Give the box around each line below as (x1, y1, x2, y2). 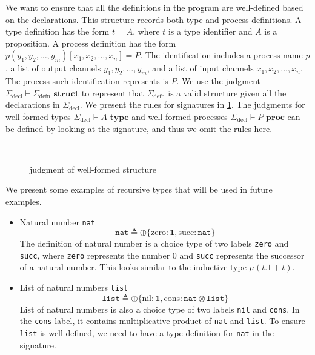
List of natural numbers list (19, 281, 128, 294)
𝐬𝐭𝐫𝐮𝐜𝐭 (53, 89, 79, 98)
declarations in (5, 98, 60, 111)
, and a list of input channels (147, 62, 254, 75)
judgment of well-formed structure (30, 162, 157, 175)
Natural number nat (19, 215, 96, 228)
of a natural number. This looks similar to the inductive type (19, 260, 247, 273)
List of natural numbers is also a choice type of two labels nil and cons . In (19, 302, 300, 315)
